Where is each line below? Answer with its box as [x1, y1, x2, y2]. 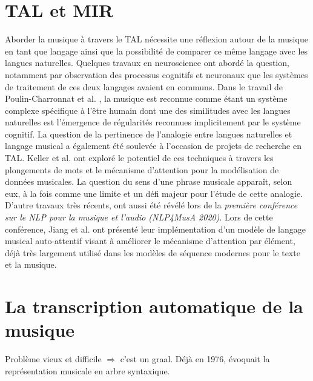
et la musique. [5, 258, 57, 271]
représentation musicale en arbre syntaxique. [5, 364, 170, 377]
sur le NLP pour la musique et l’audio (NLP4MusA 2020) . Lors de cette [5, 211, 273, 224]
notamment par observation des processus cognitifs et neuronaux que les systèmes [5, 68, 308, 81]
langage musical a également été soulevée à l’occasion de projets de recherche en [5, 139, 301, 152]
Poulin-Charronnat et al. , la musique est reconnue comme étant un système [5, 92, 288, 105]
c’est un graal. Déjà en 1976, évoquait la [120, 353, 270, 365]
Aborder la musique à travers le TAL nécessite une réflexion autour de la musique [5, 33, 308, 45]
